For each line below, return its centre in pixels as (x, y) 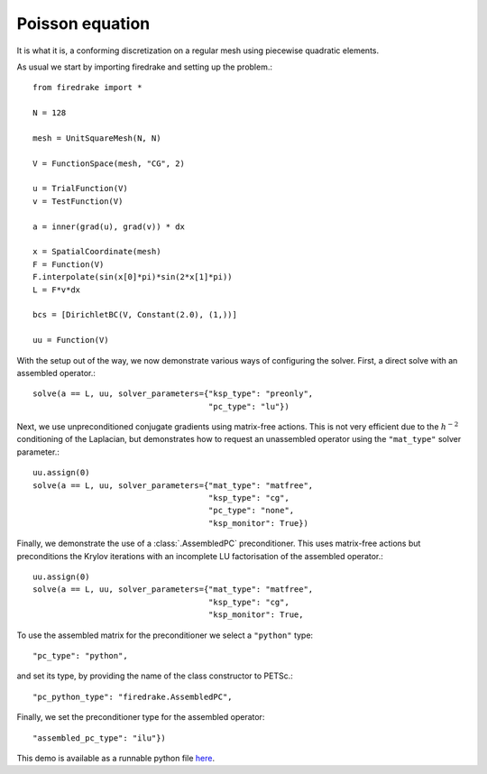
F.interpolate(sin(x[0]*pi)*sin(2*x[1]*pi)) (133, 277)
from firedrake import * (87, 88)
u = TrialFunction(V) (80, 189)
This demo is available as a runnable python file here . (116, 758)
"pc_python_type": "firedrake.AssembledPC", (133, 696)
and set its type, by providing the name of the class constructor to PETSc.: (155, 676)
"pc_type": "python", (80, 655)
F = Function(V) (69, 264)
